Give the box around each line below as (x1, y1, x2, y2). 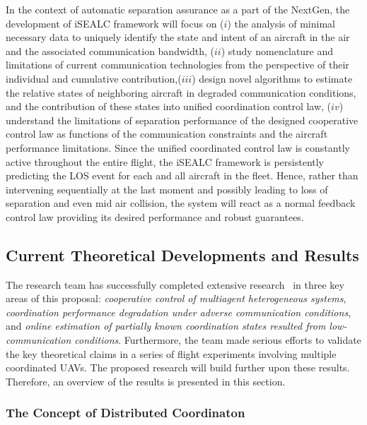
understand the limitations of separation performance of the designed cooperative (6, 112, 359, 127)
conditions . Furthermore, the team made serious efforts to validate (74, 333, 361, 347)
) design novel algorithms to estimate (192, 71, 353, 85)
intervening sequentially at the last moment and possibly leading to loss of (6, 181, 328, 196)
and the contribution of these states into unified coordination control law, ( (6, 99, 332, 114)
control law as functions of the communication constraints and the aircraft (6, 126, 328, 141)
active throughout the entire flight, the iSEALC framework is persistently (6, 154, 325, 169)
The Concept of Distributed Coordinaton (6, 404, 245, 421)
